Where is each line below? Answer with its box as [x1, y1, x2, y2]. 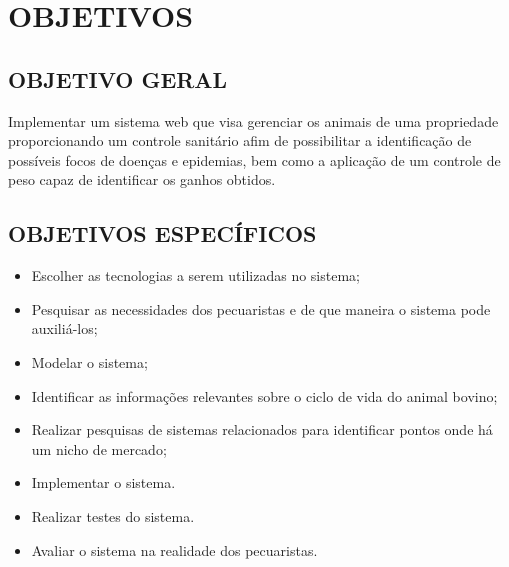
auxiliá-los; [31, 318, 98, 339]
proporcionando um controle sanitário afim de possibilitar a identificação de [8, 130, 472, 151]
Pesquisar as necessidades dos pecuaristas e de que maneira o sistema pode [31, 298, 491, 319]
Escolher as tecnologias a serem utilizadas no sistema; [31, 265, 360, 286]
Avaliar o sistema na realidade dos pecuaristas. [31, 539, 318, 560]
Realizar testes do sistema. [31, 505, 195, 526]
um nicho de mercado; [31, 438, 167, 459]
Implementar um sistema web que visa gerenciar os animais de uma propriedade [8, 110, 499, 131]
